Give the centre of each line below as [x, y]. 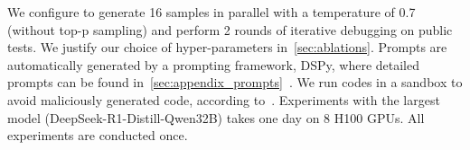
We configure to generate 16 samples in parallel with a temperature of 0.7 [211, 12]
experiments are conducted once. [98, 135]
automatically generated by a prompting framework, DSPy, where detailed [214, 64]
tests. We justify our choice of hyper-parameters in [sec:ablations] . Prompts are [227, 47]
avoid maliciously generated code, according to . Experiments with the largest [224, 99]
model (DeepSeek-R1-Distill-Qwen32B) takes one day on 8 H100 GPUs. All [216, 117]
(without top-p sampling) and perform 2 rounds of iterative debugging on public [230, 29]
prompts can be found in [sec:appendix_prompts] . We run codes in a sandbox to [235, 82]
